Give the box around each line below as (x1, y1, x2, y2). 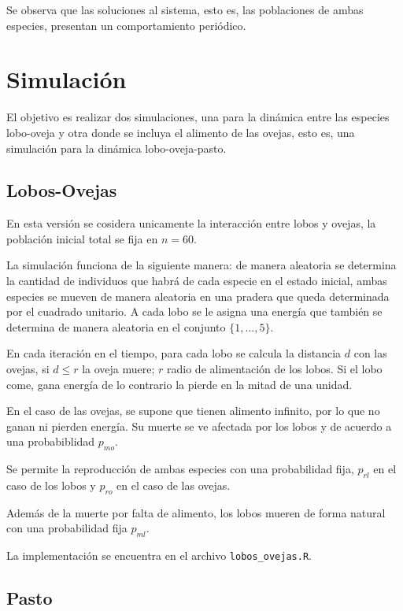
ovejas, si (6, 361, 50, 377)
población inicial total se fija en (6, 230, 158, 246)
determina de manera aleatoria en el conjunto (6, 318, 226, 335)
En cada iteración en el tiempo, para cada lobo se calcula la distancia (6, 345, 342, 361)
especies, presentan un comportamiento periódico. (6, 17, 246, 33)
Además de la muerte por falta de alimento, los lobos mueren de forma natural (6, 504, 386, 520)
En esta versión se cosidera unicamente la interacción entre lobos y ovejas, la (6, 215, 376, 231)
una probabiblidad (6, 433, 95, 450)
